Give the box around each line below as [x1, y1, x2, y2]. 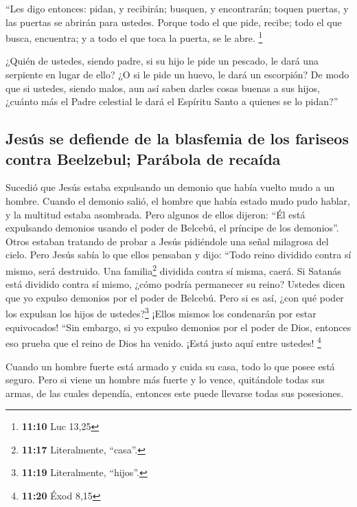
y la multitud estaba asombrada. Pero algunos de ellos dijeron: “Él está [5, 207, 306, 221]
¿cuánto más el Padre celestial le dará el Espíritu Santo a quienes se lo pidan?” [5, 94, 338, 109]
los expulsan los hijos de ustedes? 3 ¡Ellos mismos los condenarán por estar [5, 304, 316, 321]
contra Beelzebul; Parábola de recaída [5, 148, 281, 169]
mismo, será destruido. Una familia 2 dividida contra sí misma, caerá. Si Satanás [5, 261, 341, 278]
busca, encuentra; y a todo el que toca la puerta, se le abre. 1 [5, 29, 263, 45]
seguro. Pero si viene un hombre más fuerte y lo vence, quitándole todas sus [5, 372, 325, 387]
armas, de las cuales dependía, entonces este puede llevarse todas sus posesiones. [5, 385, 344, 400]
